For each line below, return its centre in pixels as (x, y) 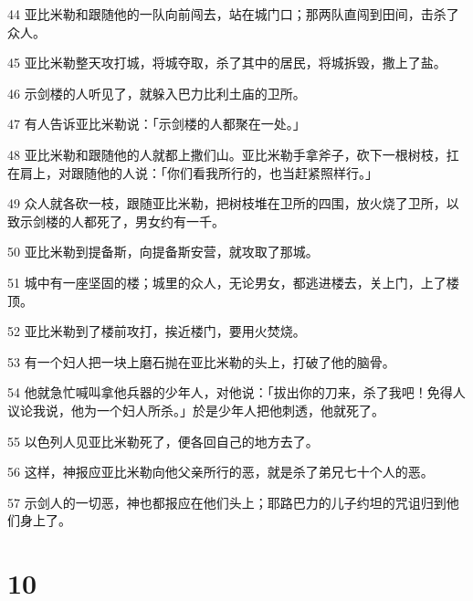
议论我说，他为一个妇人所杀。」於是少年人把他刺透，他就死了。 (196, 410)
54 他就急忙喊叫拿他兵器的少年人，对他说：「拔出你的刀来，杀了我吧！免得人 (236, 392)
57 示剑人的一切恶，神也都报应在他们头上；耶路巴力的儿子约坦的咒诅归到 (227, 502)
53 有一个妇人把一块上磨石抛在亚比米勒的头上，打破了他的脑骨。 (201, 361)
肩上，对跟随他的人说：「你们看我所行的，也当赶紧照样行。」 (199, 172)
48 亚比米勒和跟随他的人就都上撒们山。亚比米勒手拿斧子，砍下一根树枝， (227, 154)
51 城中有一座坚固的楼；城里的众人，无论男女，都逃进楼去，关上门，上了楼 (233, 282)
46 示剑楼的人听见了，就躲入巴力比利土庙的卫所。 (157, 93)
